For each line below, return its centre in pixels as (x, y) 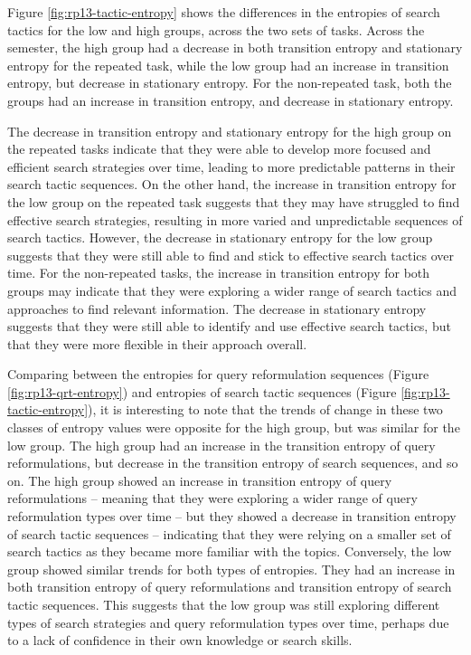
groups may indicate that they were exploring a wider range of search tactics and (232, 290)
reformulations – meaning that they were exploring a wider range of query (212, 498)
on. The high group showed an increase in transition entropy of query (200, 480)
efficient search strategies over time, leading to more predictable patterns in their (231, 166)
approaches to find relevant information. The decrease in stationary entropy (217, 308)
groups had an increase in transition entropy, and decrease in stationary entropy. (231, 100)
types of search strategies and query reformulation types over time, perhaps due (228, 622)
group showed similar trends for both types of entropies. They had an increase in (231, 569)
